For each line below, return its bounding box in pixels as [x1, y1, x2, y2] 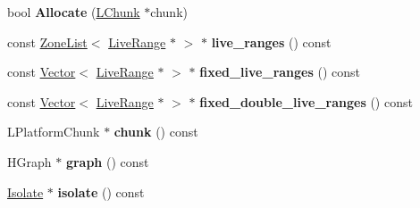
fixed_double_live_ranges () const [199, 92, 413, 111]
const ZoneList [7, 32, 88, 51]
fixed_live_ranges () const [199, 62, 361, 81]
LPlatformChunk [7, 122, 100, 141]
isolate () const [57, 182, 145, 201]
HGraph [7, 152, 52, 171]
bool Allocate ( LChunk [7, 3, 140, 21]
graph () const [65, 152, 149, 171]
